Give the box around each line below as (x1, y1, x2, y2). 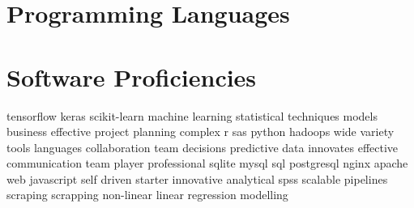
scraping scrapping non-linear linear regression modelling (6, 186, 288, 203)
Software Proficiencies (6, 60, 257, 93)
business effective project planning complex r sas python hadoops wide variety (6, 123, 395, 140)
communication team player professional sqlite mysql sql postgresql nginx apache (6, 155, 408, 172)
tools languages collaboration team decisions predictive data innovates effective (6, 138, 399, 155)
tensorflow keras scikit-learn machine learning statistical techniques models (6, 107, 378, 124)
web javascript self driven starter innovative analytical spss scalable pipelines (6, 170, 388, 187)
